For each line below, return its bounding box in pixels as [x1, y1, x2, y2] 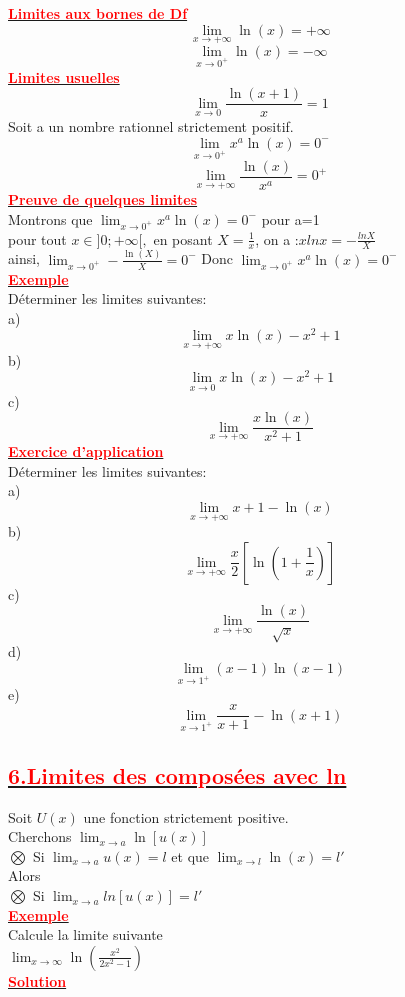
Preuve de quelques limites [8, 189, 198, 210]
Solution [8, 970, 67, 991]
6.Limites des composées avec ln [8, 759, 347, 790]
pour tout [8, 228, 67, 249]
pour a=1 [261, 208, 320, 229]
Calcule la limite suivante [8, 924, 163, 945]
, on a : [255, 228, 299, 249]
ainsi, [8, 248, 40, 269]
